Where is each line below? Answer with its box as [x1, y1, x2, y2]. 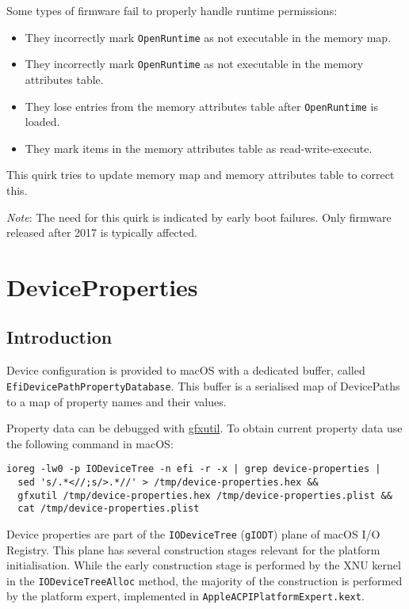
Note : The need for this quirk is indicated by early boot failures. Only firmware [6, 208, 392, 225]
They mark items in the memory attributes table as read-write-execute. [25, 139, 373, 156]
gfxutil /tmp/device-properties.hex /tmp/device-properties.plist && [17, 489, 392, 501]
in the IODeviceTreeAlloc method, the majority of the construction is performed [6, 572, 403, 588]
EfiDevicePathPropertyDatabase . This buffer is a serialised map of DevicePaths [6, 377, 400, 394]
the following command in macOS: [6, 435, 174, 451]
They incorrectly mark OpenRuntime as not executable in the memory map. [25, 29, 392, 45]
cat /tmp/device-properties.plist [17, 503, 200, 515]
